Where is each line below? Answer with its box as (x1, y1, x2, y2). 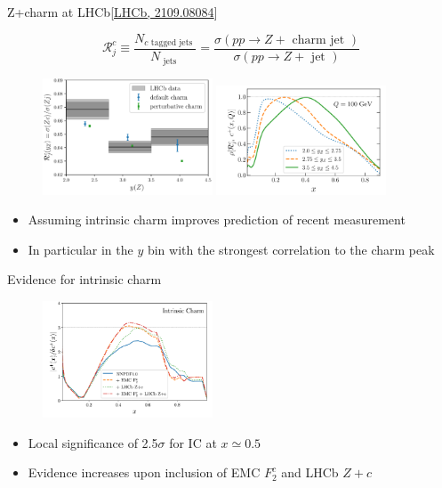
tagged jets (150, 38, 193, 48)
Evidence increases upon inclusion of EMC (28, 463, 261, 482)
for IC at (169, 433, 217, 451)
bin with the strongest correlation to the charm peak (147, 240, 435, 258)
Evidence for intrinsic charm (7, 270, 162, 289)
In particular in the (28, 240, 133, 258)
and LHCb (281, 463, 339, 482)
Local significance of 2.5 (28, 433, 158, 451)
